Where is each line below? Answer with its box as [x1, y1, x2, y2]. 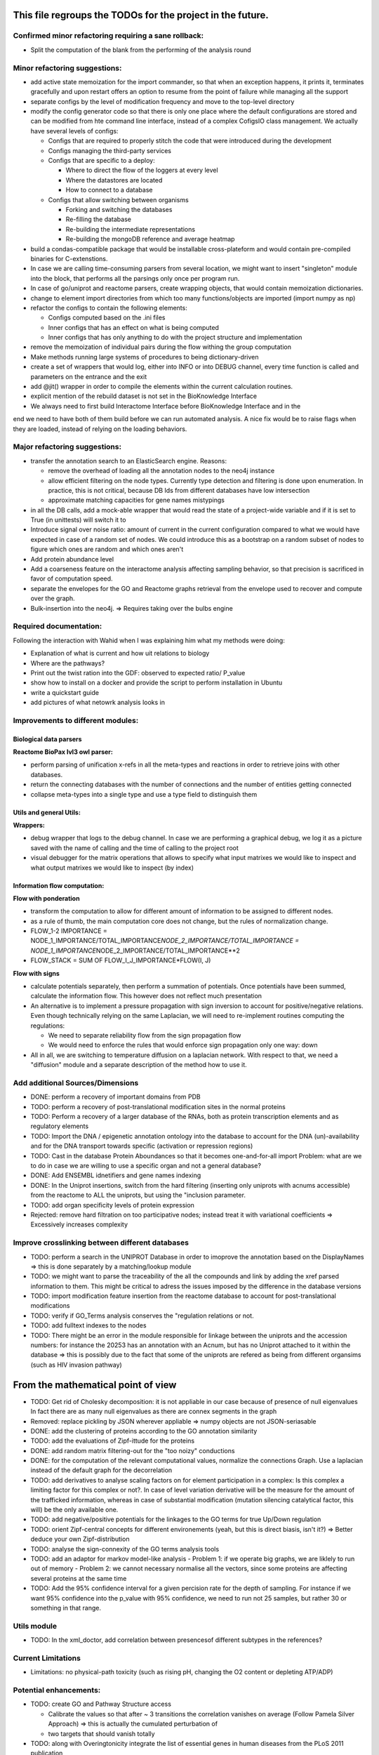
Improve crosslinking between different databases [13, 1238, 189, 1247]
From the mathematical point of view [13, 1379, 177, 1391]
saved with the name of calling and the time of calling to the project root [30, 843, 239, 852]
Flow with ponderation [13, 894, 80, 902]
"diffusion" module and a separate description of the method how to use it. [30, 1061, 247, 1069]
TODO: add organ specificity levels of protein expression [30, 1200, 194, 1209]
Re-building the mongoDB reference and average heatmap [65, 235, 235, 244]
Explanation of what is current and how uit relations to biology [30, 649, 210, 658]
